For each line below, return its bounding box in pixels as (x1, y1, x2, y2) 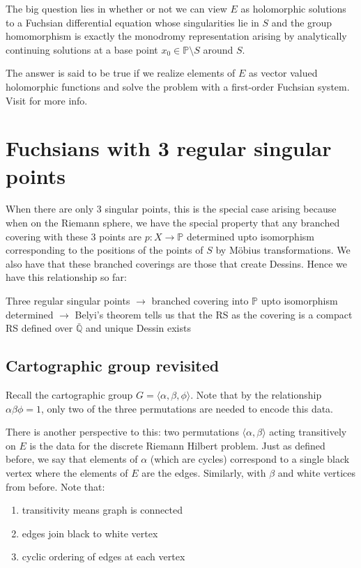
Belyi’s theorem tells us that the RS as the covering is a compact (75, 307, 353, 321)
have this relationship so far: (6, 270, 127, 284)
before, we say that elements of (6, 452, 138, 466)
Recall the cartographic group (6, 387, 133, 402)
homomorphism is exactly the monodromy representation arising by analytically (6, 29, 347, 43)
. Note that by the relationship (190, 387, 322, 402)
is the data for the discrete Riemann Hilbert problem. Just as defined (29, 438, 325, 452)
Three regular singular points (6, 293, 130, 308)
